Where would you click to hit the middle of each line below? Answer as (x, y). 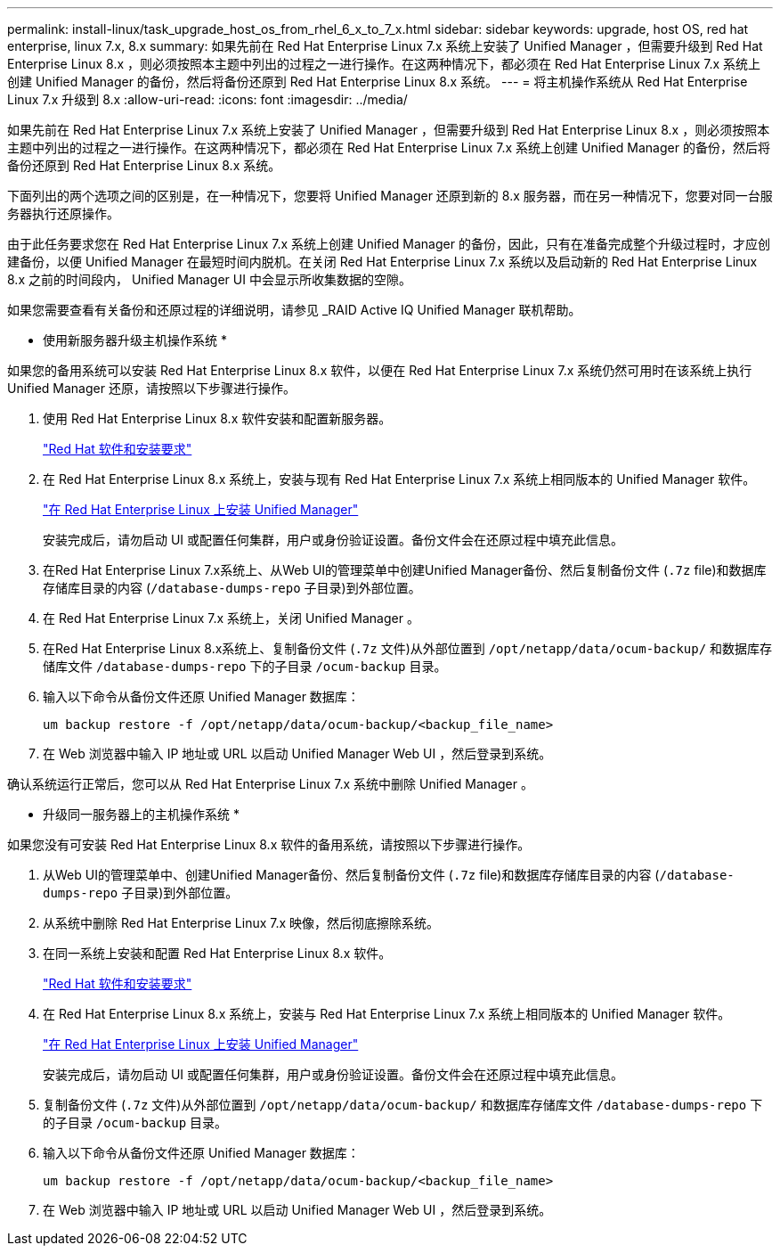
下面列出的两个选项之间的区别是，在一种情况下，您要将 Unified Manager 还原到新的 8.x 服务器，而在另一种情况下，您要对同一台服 (390, 196)
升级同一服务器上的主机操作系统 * (141, 814)
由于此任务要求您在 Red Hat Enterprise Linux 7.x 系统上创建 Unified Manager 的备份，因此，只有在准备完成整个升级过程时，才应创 (389, 244)
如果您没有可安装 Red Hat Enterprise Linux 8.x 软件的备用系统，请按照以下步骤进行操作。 (269, 844)
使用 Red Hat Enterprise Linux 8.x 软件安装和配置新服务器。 (217, 418)
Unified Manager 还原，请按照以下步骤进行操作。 (151, 388)
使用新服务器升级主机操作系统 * (135, 340)
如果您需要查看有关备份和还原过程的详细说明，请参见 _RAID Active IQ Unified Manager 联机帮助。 (294, 310)
